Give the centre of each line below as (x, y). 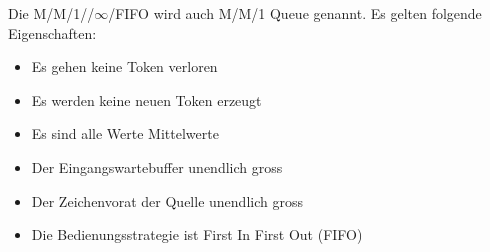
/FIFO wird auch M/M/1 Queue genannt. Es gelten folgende (295, 13)
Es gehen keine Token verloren (124, 66)
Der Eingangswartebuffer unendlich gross (157, 166)
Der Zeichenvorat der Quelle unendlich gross (167, 200)
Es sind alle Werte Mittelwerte (125, 133)
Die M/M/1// (51, 13)
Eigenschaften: (52, 32)
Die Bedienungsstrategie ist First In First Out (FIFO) (197, 234)
